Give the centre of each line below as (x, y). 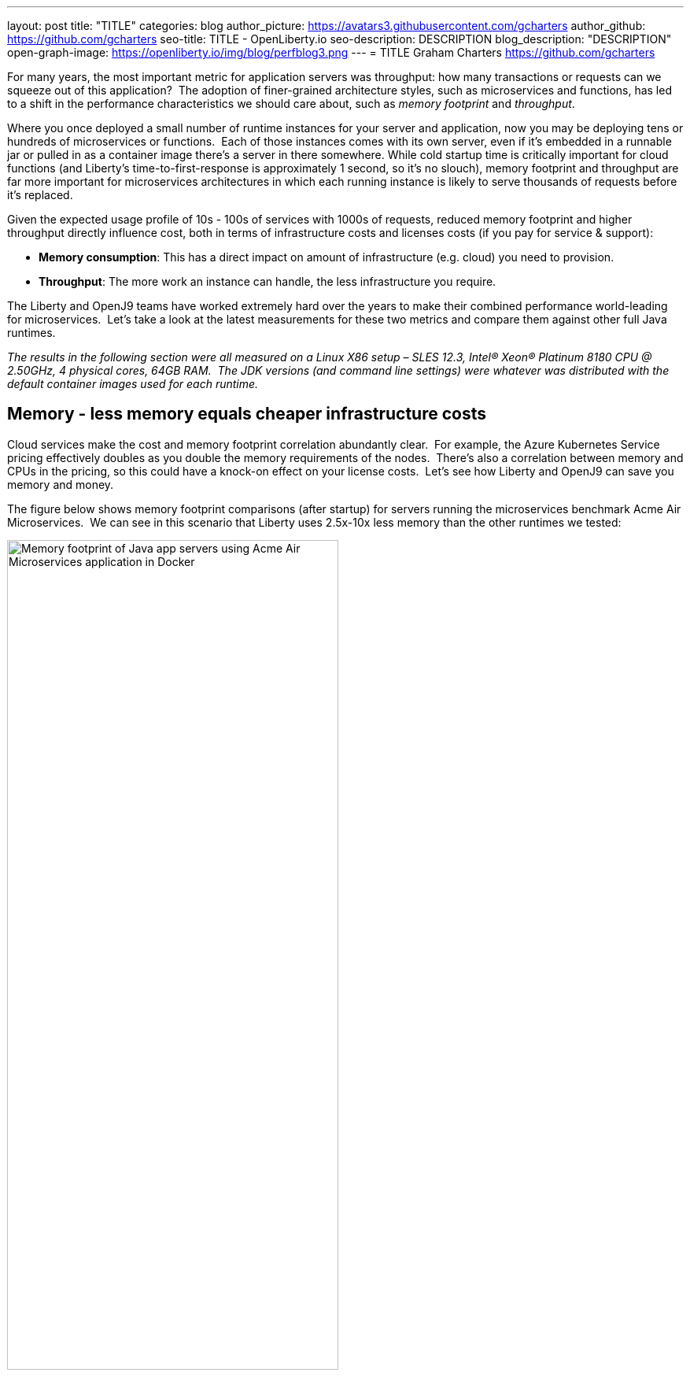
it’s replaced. (40, 195)
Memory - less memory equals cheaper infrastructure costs (247, 414)
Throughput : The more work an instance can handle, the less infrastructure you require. (268, 281)
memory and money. (61, 484)
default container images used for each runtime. (133, 384)
